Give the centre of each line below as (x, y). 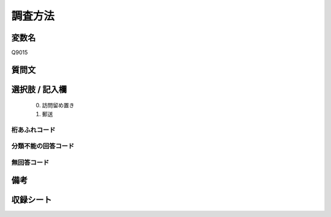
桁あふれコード (33, 130)
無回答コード (30, 162)
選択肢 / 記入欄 (39, 89)
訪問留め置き (58, 105)
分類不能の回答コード (43, 146)
